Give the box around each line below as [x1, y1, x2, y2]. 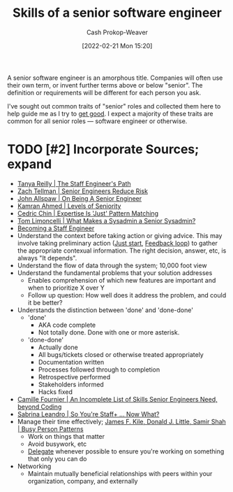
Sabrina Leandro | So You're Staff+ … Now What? [17, 409, 160, 418]
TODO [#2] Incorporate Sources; [7, 141, 200, 157]
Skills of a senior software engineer [13, 5, 222, 21]
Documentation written [38, 358, 105, 366]
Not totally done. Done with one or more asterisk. [38, 328, 180, 337]
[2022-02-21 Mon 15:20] [82, 41, 153, 50]
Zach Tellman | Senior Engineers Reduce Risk [17, 187, 149, 195]
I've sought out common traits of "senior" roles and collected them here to [7, 101, 221, 110]
